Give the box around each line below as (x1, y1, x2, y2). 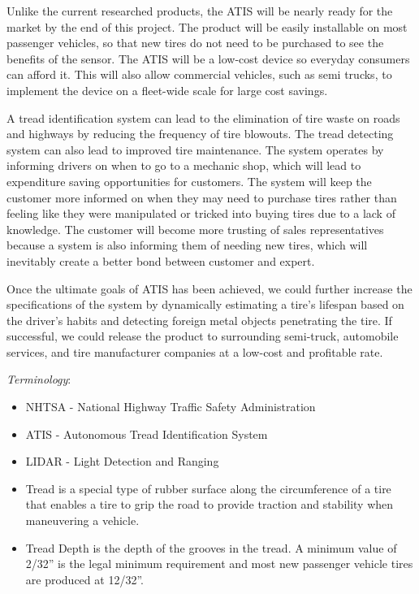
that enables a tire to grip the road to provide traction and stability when (25, 496, 394, 513)
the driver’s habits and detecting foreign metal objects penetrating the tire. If (6, 311, 392, 328)
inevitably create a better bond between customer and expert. (6, 252, 315, 269)
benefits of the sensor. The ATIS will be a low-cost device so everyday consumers (6, 50, 410, 67)
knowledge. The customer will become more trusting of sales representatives (6, 220, 384, 237)
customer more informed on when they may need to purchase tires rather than (6, 189, 397, 206)
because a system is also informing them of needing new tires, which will (6, 236, 368, 254)
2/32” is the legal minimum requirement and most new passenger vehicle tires (25, 555, 413, 572)
